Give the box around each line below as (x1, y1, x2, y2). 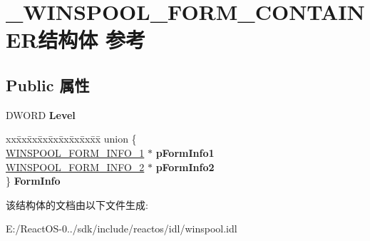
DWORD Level (6, 107, 76, 122)
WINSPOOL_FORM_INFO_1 (6, 145, 145, 160)
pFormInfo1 (155, 145, 215, 160)
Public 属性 (6, 73, 90, 96)
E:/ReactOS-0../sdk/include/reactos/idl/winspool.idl (6, 221, 237, 236)
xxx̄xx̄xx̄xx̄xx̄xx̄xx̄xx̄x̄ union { (6, 131, 137, 146)
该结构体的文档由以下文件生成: (6, 197, 148, 212)
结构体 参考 (38, 25, 146, 54)
